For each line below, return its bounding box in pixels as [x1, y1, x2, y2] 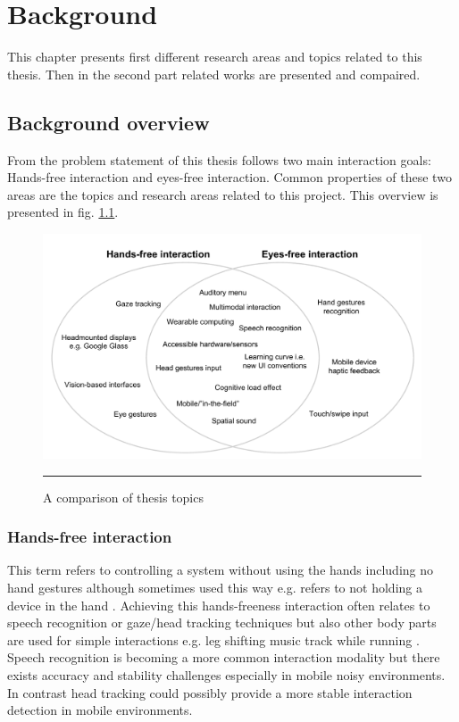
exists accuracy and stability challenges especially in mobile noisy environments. [7, 666, 446, 685]
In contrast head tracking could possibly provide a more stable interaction [7, 683, 413, 701]
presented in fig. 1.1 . [7, 203, 119, 221]
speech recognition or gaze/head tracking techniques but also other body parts [7, 613, 437, 632]
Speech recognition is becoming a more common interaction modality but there [7, 648, 440, 667]
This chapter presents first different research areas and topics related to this [7, 47, 422, 66]
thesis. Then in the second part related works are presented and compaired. [7, 64, 421, 83]
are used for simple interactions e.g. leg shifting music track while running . [7, 630, 420, 649]
